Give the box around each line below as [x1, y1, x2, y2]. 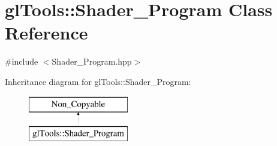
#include [5, 55, 38, 68]
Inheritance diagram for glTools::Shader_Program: [5, 75, 191, 87]
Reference [5, 20, 88, 45]
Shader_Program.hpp [52, 55, 132, 68]
